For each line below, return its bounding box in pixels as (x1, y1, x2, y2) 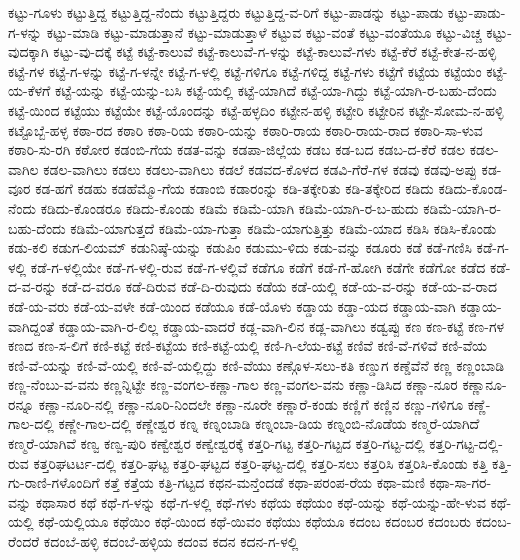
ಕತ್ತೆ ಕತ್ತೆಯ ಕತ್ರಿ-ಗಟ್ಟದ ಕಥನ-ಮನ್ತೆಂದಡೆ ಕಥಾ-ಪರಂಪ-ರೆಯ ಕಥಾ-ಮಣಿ (104, 472, 425, 493)
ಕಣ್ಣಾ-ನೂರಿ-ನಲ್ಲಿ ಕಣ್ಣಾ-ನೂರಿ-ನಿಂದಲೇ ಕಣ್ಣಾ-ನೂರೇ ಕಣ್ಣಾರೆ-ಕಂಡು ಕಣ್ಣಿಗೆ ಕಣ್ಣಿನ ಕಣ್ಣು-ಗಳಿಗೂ (38, 393, 464, 414)
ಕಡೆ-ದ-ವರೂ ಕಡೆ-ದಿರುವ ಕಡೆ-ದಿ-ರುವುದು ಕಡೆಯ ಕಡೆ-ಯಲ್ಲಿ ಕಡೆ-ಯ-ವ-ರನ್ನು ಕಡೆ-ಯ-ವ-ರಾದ (61, 276, 497, 297)
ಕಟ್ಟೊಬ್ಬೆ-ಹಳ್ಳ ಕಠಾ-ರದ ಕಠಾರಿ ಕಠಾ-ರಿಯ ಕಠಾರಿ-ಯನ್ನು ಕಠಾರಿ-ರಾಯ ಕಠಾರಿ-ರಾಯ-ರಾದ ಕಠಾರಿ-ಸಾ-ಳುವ (8, 119, 483, 140)
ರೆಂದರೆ (8, 531, 40, 552)
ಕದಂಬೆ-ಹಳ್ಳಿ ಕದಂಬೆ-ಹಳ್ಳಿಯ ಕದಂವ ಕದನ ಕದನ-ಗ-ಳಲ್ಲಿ (43, 531, 299, 552)
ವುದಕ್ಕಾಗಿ (8, 41, 49, 62)
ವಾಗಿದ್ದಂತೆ (8, 315, 55, 336)
